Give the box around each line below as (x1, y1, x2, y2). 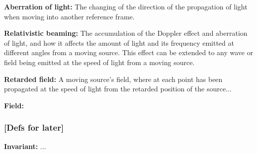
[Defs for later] (4, 121, 64, 134)
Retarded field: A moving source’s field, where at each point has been (4, 74, 223, 84)
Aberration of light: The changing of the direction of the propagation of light (4, 1, 248, 11)
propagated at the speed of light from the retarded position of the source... (4, 83, 232, 94)
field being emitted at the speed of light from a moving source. (4, 57, 195, 67)
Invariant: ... (4, 141, 46, 151)
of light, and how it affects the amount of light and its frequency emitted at (4, 37, 234, 48)
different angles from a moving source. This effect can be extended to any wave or (4, 47, 254, 58)
